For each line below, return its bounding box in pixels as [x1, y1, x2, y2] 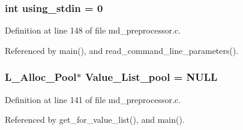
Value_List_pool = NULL [85, 69, 218, 84]
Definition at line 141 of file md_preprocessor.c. [5, 93, 181, 105]
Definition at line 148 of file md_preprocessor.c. [5, 24, 181, 37]
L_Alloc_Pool [5, 69, 77, 84]
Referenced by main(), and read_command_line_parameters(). [5, 44, 239, 56]
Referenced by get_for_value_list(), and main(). [5, 113, 185, 126]
